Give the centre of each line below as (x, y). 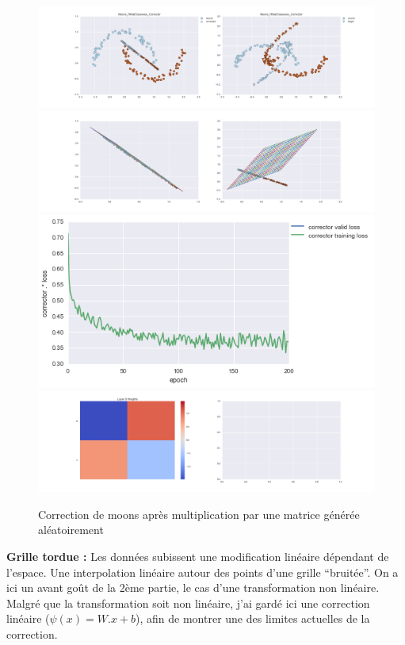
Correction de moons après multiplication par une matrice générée (199, 514)
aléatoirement (71, 530)
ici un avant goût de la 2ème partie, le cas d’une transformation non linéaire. (193, 587)
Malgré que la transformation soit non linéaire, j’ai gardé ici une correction (188, 603)
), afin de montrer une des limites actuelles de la (253, 618)
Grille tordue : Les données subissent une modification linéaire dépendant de (198, 556)
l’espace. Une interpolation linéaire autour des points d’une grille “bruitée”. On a (202, 572)
